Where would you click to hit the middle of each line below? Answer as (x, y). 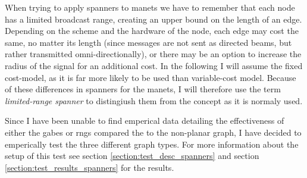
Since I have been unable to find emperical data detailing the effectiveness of (145, 121)
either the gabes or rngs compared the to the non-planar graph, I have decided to (153, 132)
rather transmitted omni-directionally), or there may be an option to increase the (153, 54)
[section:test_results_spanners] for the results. (90, 167)
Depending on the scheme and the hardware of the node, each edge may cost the (152, 31)
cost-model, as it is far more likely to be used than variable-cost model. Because (151, 77)
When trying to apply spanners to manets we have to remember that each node (150, 7)
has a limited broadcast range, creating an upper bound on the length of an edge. (153, 19)
